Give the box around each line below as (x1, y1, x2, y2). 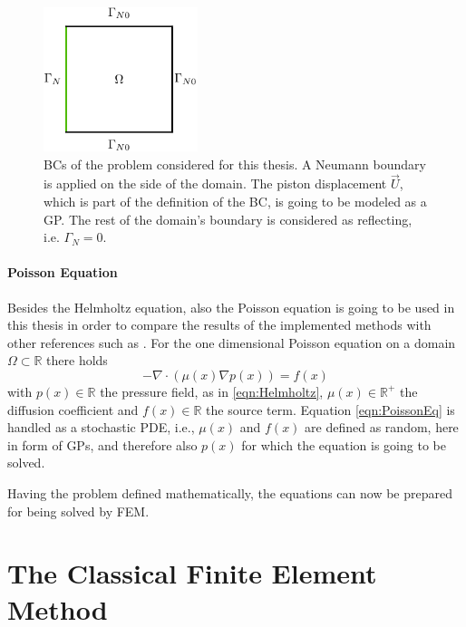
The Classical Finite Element (7, 555, 377, 592)
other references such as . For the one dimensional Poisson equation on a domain (7, 333, 456, 352)
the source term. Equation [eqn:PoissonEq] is (206, 400, 455, 419)
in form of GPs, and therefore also (7, 435, 198, 454)
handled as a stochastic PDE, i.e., (7, 418, 195, 437)
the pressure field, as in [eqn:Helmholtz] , (100, 381, 324, 400)
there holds (46, 351, 108, 370)
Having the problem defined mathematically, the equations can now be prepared (7, 483, 452, 502)
